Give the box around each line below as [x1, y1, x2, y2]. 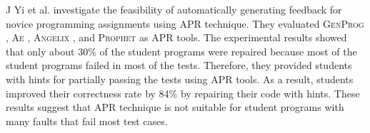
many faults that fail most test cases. [6, 113, 168, 128]
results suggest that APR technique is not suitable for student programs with [6, 100, 344, 115]
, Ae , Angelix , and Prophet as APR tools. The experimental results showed [6, 30, 347, 45]
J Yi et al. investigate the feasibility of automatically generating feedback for [6, 2, 342, 16]
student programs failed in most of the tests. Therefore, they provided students [6, 58, 352, 73]
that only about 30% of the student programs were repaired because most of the [6, 43, 357, 58]
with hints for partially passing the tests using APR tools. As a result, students [6, 71, 354, 86]
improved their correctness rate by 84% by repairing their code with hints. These [6, 85, 360, 100]
